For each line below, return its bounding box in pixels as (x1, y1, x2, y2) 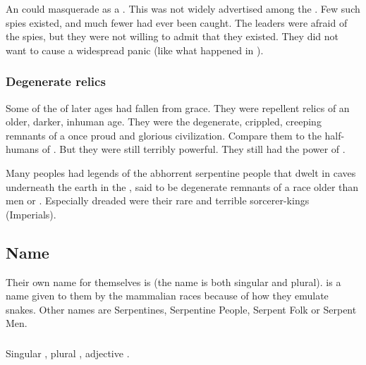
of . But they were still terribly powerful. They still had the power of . (42, 142, 346, 156)
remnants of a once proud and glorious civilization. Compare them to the (6, 128, 322, 142)
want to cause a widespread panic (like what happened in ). (6, 42, 264, 57)
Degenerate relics (6, 73, 106, 90)
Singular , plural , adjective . (6, 345, 130, 360)
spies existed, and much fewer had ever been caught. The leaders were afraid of (6, 15, 348, 30)
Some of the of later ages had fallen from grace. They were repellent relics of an (6, 100, 350, 115)
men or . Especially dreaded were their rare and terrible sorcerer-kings (6, 193, 310, 208)
